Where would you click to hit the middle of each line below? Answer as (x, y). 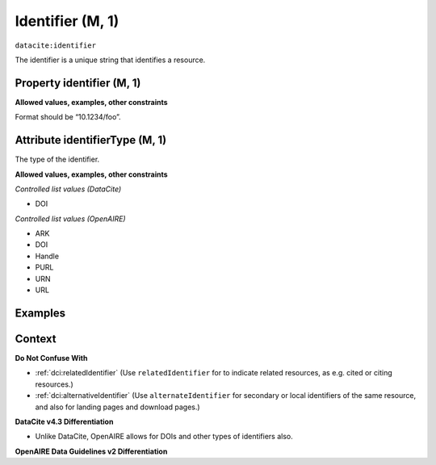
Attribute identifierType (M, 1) (91, 140)
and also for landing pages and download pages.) (118, 407)
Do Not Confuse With (51, 358)
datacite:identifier (56, 45)
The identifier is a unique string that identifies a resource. (110, 60)
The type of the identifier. (57, 159)
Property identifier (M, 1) (78, 83)
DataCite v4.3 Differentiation (64, 421)
